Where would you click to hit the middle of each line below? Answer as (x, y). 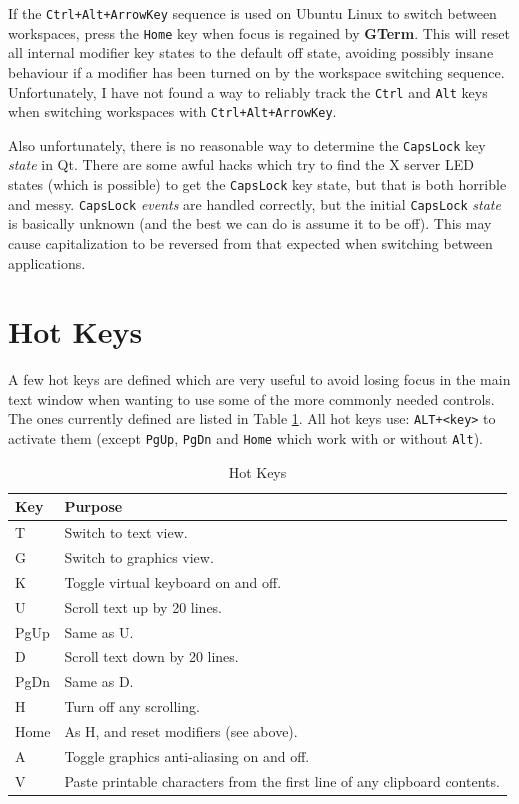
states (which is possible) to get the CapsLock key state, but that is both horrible (257, 184)
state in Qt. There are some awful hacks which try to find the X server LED (241, 164)
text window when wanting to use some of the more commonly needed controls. (251, 398)
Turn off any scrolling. (132, 706)
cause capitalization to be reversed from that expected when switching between (250, 242)
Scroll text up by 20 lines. (143, 606)
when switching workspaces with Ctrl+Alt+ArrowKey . (172, 111)
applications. (47, 262)
